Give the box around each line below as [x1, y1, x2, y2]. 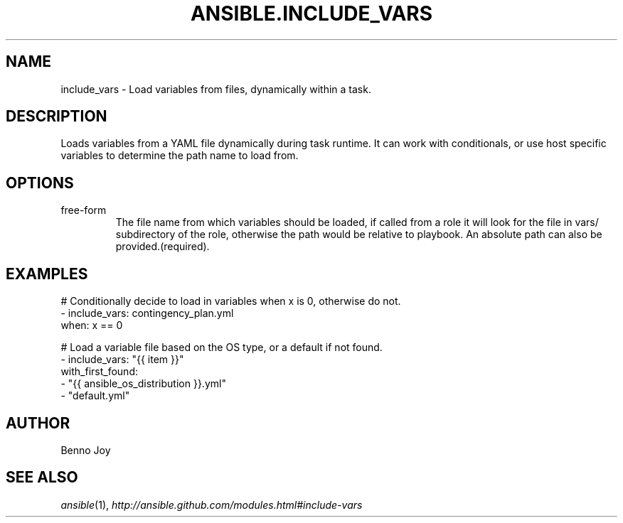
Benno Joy [60, 443, 111, 456]
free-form [60, 204, 107, 217]
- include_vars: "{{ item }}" [60, 353, 184, 366]
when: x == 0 [60, 319, 123, 332]
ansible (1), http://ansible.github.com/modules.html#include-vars [60, 498, 363, 511]
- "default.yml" [60, 389, 130, 402]
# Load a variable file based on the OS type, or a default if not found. [60, 341, 383, 354]
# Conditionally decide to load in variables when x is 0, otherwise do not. [60, 295, 401, 308]
